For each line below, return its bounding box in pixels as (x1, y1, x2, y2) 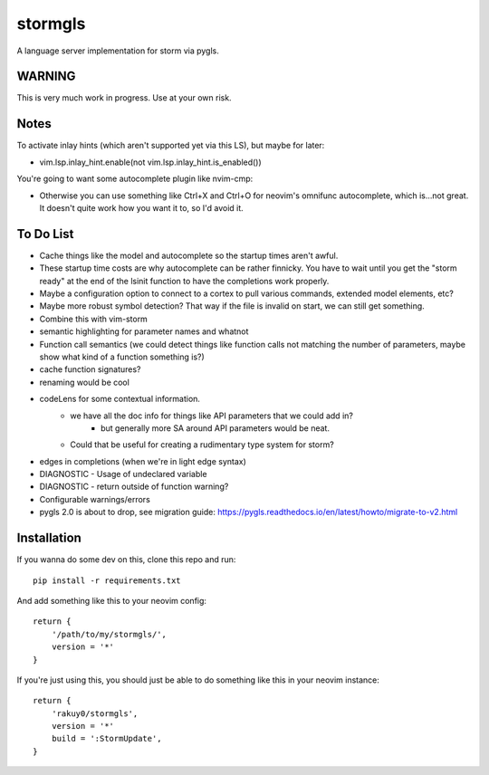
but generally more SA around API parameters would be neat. (101, 422, 331, 434)
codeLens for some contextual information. (39, 394, 201, 405)
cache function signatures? (39, 364, 141, 375)
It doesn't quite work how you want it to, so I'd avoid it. (39, 202, 244, 213)
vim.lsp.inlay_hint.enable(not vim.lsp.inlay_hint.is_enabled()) (39, 157, 262, 167)
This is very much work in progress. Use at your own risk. (16, 92, 232, 103)
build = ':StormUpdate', (51, 733, 162, 744)
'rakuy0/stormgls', (51, 708, 139, 719)
